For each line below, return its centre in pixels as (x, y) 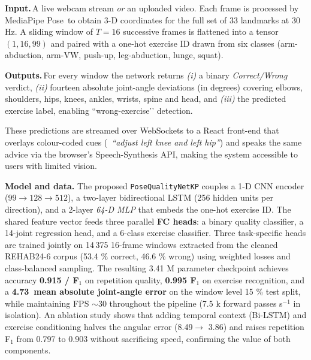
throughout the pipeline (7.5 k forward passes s (196, 303)
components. (28, 350)
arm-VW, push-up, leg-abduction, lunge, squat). (135, 55)
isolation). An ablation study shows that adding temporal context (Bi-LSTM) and (156, 315)
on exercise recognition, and (253, 279)
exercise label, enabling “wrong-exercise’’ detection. (99, 110)
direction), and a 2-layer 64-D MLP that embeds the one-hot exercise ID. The (148, 209)
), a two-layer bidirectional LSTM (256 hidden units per (170, 197)
